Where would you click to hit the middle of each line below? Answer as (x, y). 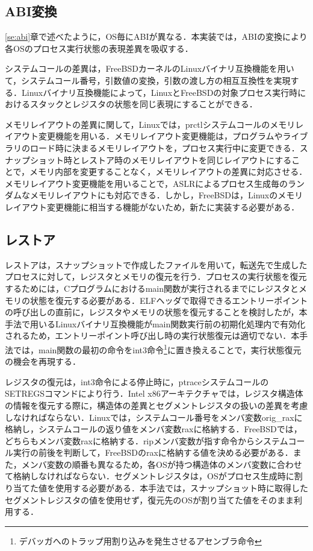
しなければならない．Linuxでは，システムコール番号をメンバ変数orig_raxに (154, 417)
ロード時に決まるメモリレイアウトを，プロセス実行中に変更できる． (165, 147)
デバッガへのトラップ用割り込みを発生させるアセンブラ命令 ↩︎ (140, 540)
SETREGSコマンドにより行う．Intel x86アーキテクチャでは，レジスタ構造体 (154, 393)
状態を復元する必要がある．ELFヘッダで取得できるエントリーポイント (169, 300)
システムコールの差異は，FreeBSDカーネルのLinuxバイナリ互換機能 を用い (150, 68)
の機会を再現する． (43, 361)
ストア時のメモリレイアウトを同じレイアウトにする (190, 159)
